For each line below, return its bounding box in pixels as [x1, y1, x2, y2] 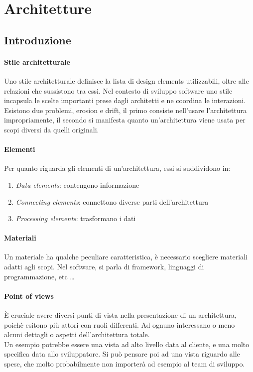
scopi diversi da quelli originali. [4, 124, 99, 134]
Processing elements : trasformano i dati [15, 213, 136, 224]
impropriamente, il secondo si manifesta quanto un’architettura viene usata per [4, 115, 246, 125]
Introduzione [4, 32, 71, 47]
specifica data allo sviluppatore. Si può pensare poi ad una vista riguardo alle [4, 349, 240, 359]
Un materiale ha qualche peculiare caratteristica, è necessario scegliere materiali [4, 251, 248, 262]
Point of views [4, 290, 54, 301]
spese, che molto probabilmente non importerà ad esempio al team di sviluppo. [4, 359, 245, 369]
